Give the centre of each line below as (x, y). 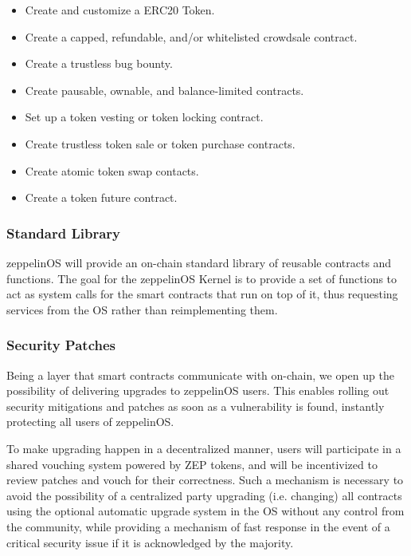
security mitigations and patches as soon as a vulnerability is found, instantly (196, 406)
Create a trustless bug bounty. (99, 63)
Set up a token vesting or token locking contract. (144, 117)
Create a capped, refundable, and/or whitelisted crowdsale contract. (191, 36)
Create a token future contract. (101, 197)
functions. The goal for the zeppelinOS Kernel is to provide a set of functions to (202, 278)
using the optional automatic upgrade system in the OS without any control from (205, 511)
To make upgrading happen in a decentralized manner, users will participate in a (204, 448)
